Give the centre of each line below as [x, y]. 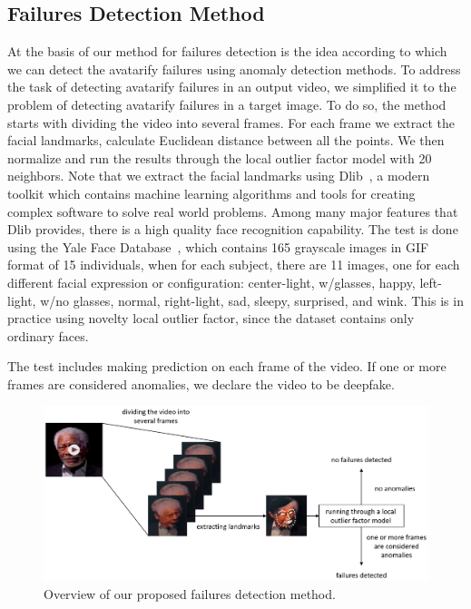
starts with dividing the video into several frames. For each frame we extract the [231, 122]
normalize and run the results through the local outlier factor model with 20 [220, 157]
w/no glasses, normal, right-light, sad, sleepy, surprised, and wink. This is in [252, 300]
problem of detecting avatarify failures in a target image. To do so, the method [227, 104]
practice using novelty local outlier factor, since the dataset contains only [211, 318]
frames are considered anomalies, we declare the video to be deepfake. [201, 383]
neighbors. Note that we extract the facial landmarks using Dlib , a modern [219, 176]
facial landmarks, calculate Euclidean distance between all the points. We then [226, 140]
